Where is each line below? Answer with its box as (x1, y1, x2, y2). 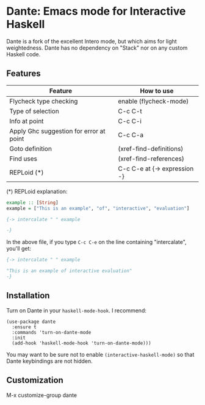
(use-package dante (6, 319, 56, 325)
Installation (6, 290, 50, 301)
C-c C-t (118, 107, 142, 115)
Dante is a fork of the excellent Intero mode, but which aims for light (6, 37, 177, 45)
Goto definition (9, 144, 52, 153)
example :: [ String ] (6, 199, 59, 206)
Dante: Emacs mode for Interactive (6, 4, 186, 18)
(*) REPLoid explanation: (6, 187, 68, 195)
